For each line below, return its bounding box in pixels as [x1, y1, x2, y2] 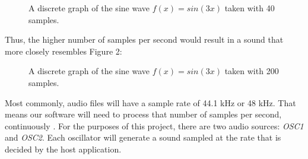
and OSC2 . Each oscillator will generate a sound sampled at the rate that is [5, 131, 281, 144]
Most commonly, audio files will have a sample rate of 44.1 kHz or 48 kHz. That [5, 96, 296, 109]
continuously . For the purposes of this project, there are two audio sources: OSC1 [5, 119, 304, 132]
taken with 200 [224, 65, 279, 77]
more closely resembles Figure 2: [5, 44, 122, 57]
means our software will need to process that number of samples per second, [5, 108, 282, 120]
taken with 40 [224, 2, 275, 14]
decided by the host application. [5, 142, 122, 155]
